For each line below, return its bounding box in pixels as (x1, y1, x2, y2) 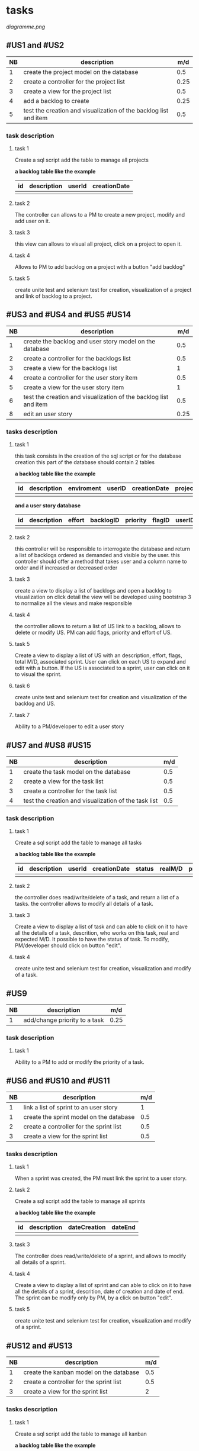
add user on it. (14, 217, 50, 225)
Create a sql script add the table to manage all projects (14, 156, 149, 163)
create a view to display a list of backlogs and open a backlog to (14, 587, 172, 594)
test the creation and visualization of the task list (23, 796, 158, 805)
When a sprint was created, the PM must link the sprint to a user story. (14, 1175, 187, 1182)
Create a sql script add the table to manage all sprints (14, 1198, 146, 1205)
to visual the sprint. (14, 671, 62, 678)
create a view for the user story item (23, 383, 124, 391)
